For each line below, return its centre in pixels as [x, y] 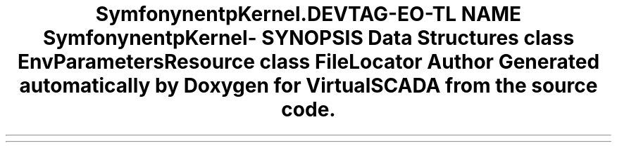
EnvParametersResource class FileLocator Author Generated [308, 62]
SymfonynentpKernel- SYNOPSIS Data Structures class [308, 38]
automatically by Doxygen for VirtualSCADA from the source [308, 86]
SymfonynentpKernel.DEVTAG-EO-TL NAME [308, 14]
